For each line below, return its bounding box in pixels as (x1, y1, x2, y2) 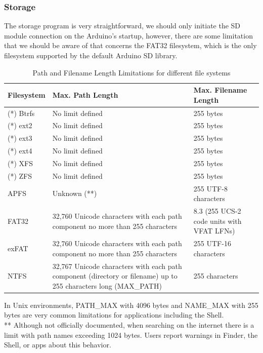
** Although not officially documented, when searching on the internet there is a (4, 320, 254, 330)
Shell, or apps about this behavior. (4, 339, 111, 350)
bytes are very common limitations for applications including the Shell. (4, 309, 224, 320)
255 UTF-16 (193, 238, 231, 249)
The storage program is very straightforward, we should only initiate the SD (4, 20, 241, 31)
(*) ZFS (8, 170, 32, 181)
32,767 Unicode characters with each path (52, 260, 182, 271)
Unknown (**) (52, 188, 97, 199)
